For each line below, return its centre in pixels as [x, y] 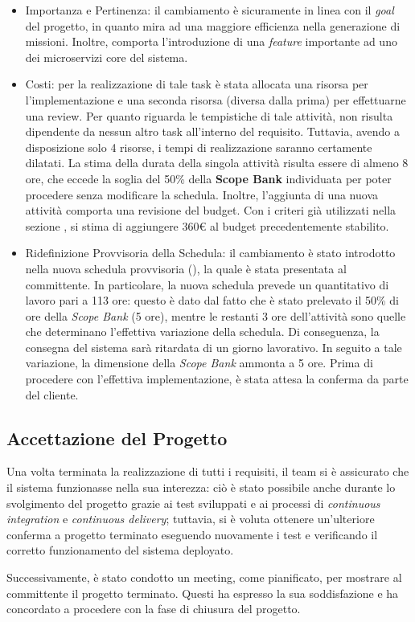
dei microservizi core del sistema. [107, 57]
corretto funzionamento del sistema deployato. [120, 550]
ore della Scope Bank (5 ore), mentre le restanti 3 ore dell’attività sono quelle [216, 315]
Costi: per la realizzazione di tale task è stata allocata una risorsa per [197, 84]
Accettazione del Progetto [117, 438]
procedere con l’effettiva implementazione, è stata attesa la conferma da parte [217, 379]
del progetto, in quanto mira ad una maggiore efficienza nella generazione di [213, 25]
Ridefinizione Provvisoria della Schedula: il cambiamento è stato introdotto [210, 253]
